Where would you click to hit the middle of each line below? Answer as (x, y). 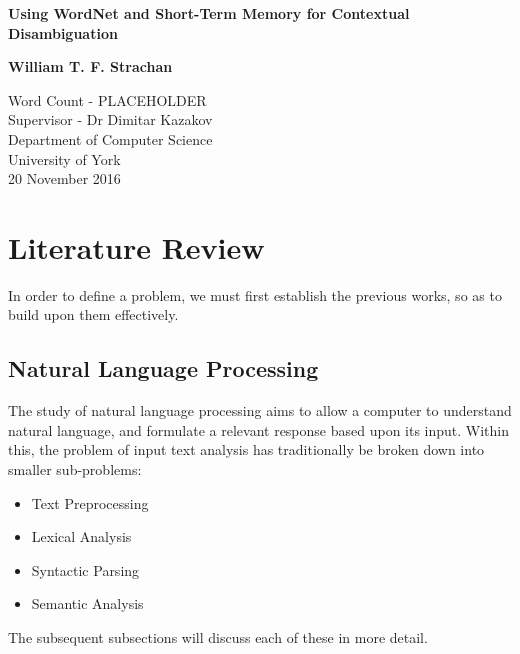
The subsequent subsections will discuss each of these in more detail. (218, 637)
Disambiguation (63, 32)
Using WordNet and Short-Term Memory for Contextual (209, 13)
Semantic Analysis (87, 603)
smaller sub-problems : (75, 469)
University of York (64, 158)
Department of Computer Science (110, 138)
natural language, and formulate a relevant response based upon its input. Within (259, 429)
